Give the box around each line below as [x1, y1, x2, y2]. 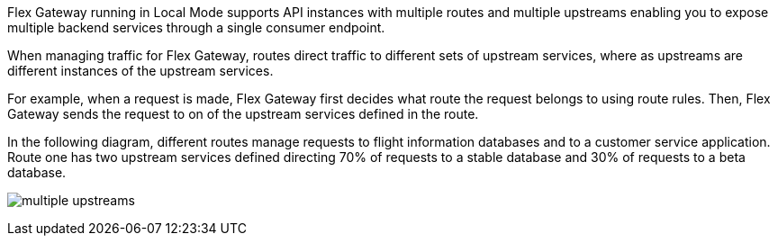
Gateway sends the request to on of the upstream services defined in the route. [7, 106, 479, 121]
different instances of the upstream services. [7, 63, 274, 78]
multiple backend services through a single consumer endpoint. [7, 20, 385, 35]
